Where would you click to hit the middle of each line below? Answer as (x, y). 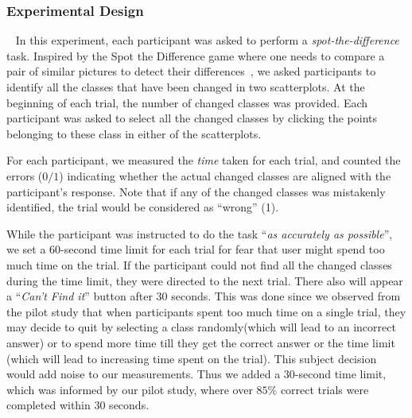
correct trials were (325, 389)
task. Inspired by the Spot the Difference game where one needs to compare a (196, 55)
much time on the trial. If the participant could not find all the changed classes (199, 264)
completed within (49, 405)
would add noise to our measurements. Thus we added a (144, 374)
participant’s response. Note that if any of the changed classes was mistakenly (196, 191)
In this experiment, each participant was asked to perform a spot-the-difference (207, 40)
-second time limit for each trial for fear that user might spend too (223, 249)
